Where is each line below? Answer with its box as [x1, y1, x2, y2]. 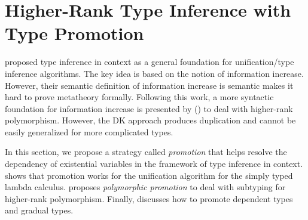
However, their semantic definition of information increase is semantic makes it [5, 79, 294, 91]
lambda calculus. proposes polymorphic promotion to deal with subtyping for [5, 181, 286, 193]
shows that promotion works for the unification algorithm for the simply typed [5, 169, 293, 181]
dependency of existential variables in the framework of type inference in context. [5, 157, 303, 170]
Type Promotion [5, 21, 144, 45]
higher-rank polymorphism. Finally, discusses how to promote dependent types [5, 192, 293, 204]
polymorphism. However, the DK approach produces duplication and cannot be [5, 114, 296, 126]
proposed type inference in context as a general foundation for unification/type [5, 55, 294, 68]
